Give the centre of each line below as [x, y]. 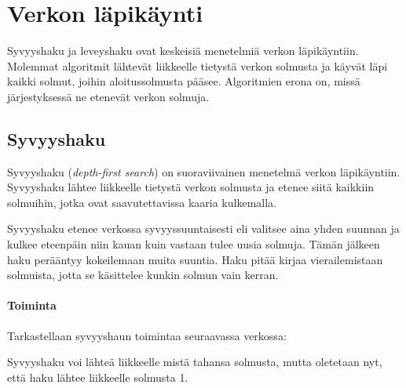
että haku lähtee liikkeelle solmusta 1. [98, 377]
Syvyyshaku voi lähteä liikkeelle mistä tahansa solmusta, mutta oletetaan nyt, [195, 362]
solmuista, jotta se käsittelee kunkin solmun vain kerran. [143, 275]
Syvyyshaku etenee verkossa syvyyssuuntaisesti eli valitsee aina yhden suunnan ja [203, 228]
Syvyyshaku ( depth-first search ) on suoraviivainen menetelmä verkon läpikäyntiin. [204, 171]
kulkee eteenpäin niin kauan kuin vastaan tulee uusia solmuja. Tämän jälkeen [194, 244]
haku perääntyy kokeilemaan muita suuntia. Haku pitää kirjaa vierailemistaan [195, 259]
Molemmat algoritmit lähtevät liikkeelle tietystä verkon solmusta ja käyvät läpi [198, 65]
